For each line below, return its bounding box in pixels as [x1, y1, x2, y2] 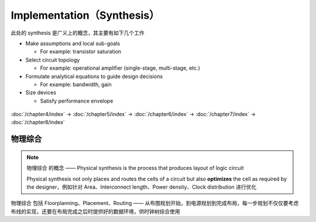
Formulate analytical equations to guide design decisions [25, 73, 163, 80]
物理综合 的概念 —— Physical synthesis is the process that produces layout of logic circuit [26, 165, 244, 172]
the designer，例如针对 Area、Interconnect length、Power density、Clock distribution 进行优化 [26, 183, 257, 190]
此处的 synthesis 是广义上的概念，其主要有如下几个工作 [11, 29, 145, 36]
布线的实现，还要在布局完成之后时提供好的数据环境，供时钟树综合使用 [11, 208, 180, 215]
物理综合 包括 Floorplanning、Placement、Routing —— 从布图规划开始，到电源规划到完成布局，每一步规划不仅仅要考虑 [11, 200, 299, 207]
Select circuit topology [25, 56, 80, 63]
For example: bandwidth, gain [40, 81, 112, 88]
